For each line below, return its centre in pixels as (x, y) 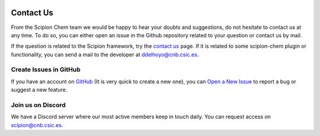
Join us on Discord (39, 105)
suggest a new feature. (39, 90)
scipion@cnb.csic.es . (37, 125)
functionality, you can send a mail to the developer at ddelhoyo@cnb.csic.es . (105, 54)
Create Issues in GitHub (46, 70)
